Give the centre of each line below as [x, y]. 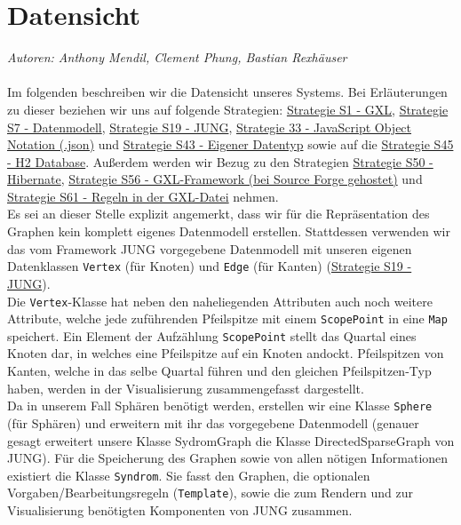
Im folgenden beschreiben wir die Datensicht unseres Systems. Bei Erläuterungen [227, 92]
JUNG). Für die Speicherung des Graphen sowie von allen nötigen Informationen [228, 458]
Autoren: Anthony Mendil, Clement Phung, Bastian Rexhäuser [177, 57]
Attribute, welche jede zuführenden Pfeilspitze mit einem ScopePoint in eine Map [227, 318]
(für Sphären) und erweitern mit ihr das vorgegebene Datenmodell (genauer [213, 422]
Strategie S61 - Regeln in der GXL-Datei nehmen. [143, 196]
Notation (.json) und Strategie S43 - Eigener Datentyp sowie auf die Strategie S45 [230, 144]
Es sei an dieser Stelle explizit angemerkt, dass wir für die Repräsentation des [219, 214]
